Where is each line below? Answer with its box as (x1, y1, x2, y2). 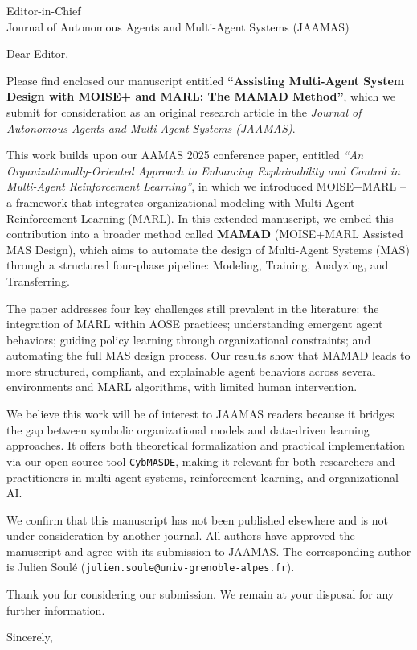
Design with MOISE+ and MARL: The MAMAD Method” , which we (6, 88, 395, 105)
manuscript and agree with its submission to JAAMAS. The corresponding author (6, 542, 411, 559)
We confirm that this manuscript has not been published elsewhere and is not (6, 511, 389, 528)
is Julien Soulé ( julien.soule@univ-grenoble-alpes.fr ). (6, 558, 295, 575)
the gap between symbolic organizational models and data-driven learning (6, 421, 370, 438)
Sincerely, (6, 628, 53, 645)
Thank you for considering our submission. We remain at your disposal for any (6, 586, 395, 603)
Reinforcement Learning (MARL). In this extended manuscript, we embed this (6, 209, 394, 226)
